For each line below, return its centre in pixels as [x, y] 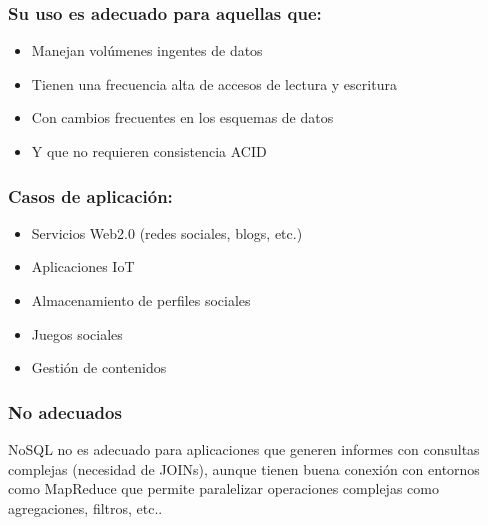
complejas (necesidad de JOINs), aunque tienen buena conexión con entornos [244, 468]
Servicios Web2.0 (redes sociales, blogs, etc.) [167, 232]
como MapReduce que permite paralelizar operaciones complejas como [223, 488]
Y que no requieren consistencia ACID [149, 151]
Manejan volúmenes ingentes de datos [147, 50]
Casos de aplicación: [90, 195]
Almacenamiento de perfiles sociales [141, 300]
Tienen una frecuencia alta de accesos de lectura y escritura [214, 83]
